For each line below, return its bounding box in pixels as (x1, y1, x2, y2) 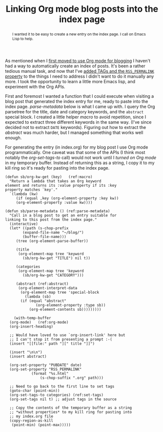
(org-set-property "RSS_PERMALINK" (9, 367, 82, 372)
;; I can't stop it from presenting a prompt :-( (9, 337, 112, 342)
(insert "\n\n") (9, 349, 42, 355)
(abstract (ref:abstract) (16, 281, 69, 286)
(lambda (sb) (24, 294, 51, 299)
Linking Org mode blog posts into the (5, 3, 159, 15)
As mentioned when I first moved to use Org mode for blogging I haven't (5, 58, 150, 64)
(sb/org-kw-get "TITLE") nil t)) (22, 256, 91, 260)
